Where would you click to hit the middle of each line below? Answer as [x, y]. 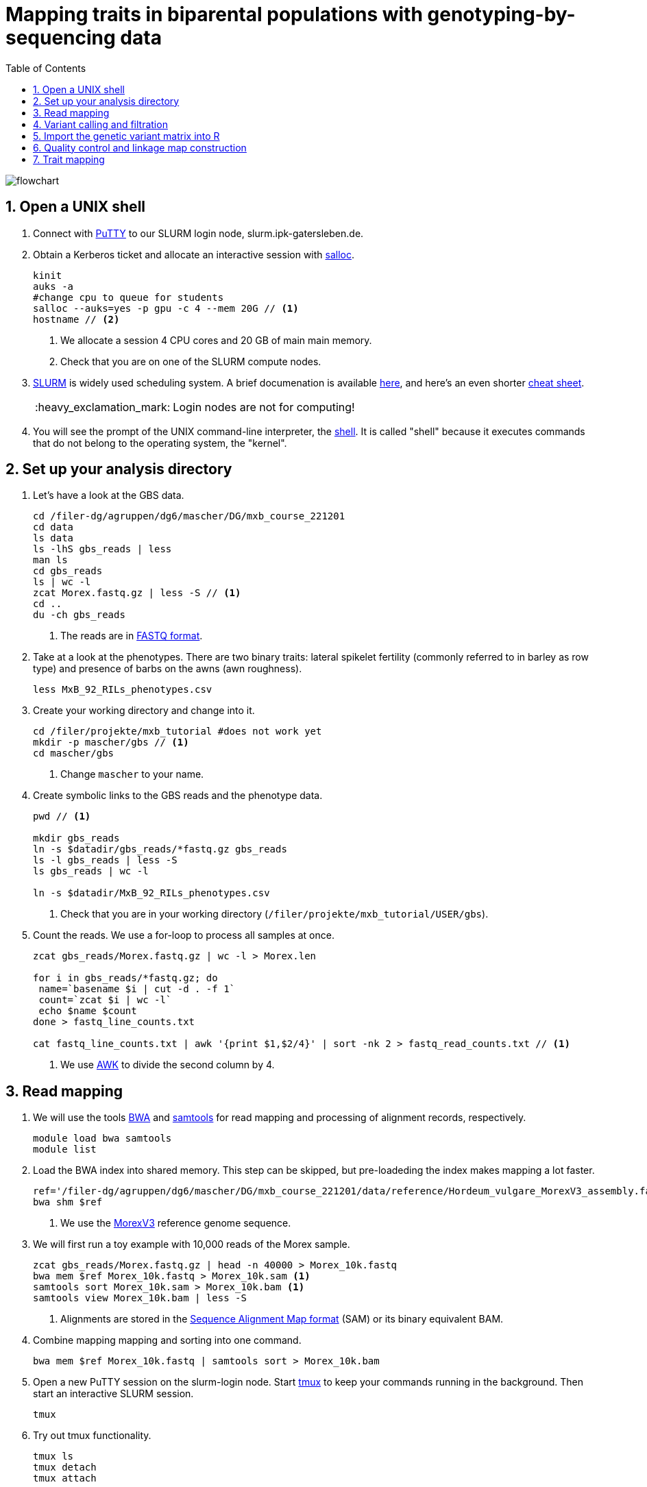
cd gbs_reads [68, 571]
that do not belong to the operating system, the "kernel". [160, 443]
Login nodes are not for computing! [264, 407]
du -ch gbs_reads [79, 615]
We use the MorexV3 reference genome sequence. [176, 1223]
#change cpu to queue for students [129, 297]
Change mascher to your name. [132, 774]
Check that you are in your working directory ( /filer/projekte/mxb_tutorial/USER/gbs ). [274, 914]
